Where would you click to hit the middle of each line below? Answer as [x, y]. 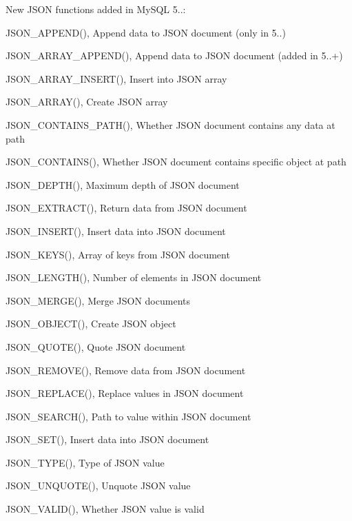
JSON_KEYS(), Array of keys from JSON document [118, 254]
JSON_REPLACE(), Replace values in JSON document [125, 393]
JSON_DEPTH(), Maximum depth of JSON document [123, 184]
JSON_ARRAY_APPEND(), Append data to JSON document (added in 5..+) [174, 55]
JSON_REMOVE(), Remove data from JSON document [126, 370]
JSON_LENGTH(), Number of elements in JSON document [134, 277]
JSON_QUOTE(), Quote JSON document [96, 346]
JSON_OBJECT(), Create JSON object [91, 324]
